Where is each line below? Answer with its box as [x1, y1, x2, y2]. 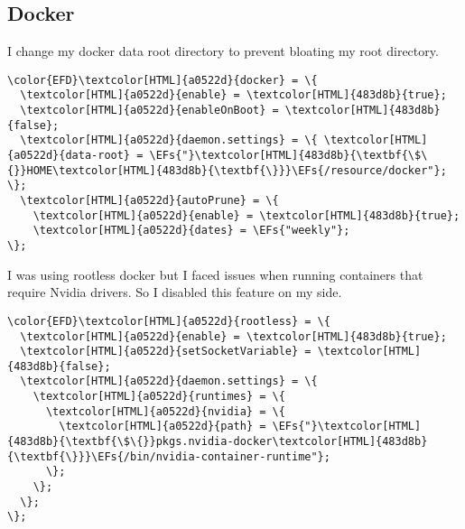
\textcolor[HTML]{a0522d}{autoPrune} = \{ [20, 194, 279, 208]
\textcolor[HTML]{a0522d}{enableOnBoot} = [20, 104, 279, 117]
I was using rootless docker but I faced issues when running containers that [7, 264, 423, 283]
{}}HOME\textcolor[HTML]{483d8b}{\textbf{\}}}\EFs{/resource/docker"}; [7, 163, 447, 177]
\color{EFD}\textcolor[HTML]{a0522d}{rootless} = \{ [7, 314, 330, 328]
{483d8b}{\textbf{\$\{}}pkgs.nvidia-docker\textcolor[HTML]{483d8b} [7, 435, 428, 449]
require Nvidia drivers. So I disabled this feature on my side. [7, 283, 342, 302]
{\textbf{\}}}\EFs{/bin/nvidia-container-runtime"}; [7, 450, 330, 463]
